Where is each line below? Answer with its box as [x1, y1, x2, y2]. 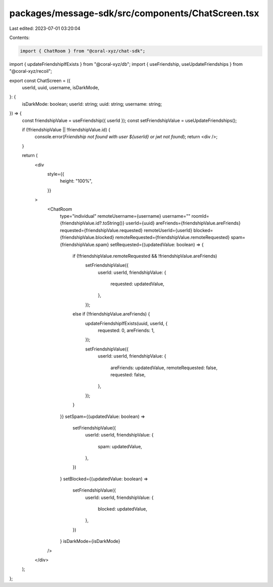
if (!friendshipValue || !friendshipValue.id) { [22, 127, 111, 133]
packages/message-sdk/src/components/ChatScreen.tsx [9, 8, 260, 19]
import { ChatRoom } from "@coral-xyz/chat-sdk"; [20, 48, 146, 54]
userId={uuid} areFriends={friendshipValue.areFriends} [125, 220, 241, 226]
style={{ [47, 171, 64, 177]
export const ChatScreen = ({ [9, 77, 71, 84]
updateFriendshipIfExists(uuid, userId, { [85, 320, 168, 326]
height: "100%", [60, 178, 93, 184]
